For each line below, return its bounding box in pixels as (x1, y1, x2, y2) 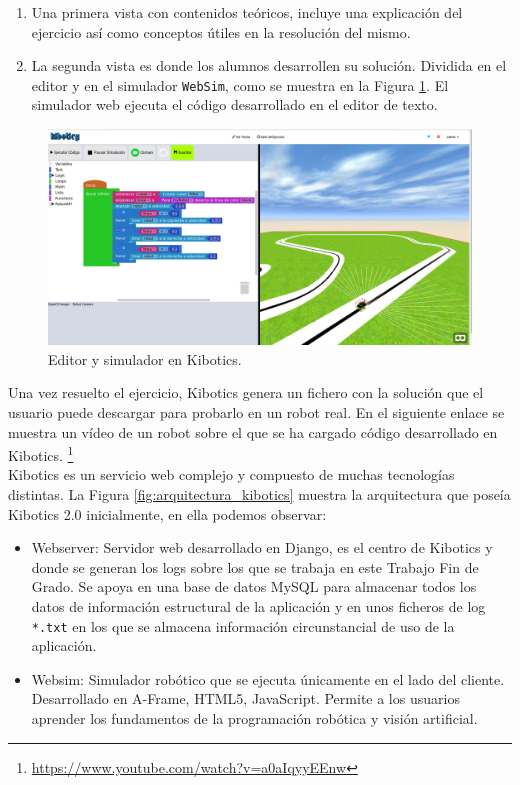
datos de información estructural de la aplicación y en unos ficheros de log (31, 595, 486, 616)
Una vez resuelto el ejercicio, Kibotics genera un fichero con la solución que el (8, 382, 484, 403)
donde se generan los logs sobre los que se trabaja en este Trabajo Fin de (31, 556, 479, 577)
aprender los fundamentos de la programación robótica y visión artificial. (31, 707, 478, 728)
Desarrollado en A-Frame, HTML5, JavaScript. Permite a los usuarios (31, 688, 460, 709)
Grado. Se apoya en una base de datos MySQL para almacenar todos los (31, 576, 477, 597)
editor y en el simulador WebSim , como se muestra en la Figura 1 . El (31, 74, 449, 95)
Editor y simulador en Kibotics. (48, 348, 242, 369)
